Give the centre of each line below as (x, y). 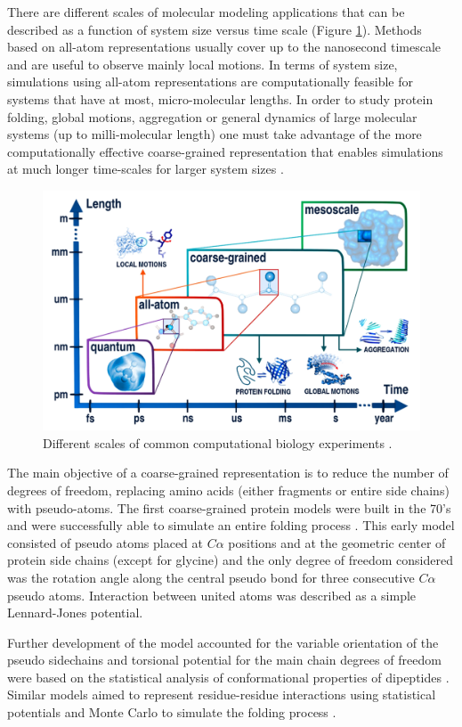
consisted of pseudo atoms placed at (105, 542)
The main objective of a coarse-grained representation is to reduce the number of (228, 473)
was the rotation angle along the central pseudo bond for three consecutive (211, 577)
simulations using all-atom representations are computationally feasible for (211, 82)
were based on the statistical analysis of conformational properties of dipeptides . (228, 677)
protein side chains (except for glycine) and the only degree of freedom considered (230, 560)
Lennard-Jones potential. (75, 613)
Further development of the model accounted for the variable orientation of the (223, 642)
